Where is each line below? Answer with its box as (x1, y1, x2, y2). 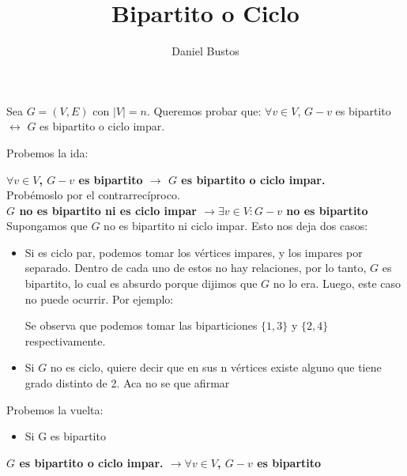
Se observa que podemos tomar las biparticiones (24, 317, 258, 334)
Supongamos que (6, 217, 88, 234)
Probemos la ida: (6, 144, 89, 161)
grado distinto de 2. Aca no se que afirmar (24, 375, 230, 391)
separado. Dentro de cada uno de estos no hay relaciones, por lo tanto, (24, 259, 367, 276)
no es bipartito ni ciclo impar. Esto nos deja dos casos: (104, 217, 368, 234)
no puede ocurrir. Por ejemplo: (24, 290, 174, 307)
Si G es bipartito (24, 428, 106, 444)
